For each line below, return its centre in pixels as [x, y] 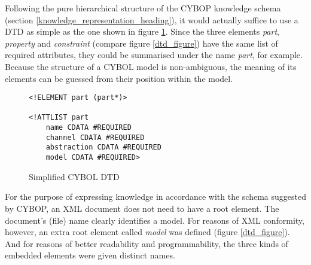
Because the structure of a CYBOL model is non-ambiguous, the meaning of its [151, 66]
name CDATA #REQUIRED [89, 128]
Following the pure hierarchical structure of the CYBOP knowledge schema [143, 8]
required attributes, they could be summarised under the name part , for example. [154, 55]
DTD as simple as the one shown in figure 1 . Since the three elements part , [142, 31]
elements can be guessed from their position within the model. [119, 78]
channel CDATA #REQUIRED [95, 137]
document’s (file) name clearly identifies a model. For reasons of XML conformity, [155, 220]
